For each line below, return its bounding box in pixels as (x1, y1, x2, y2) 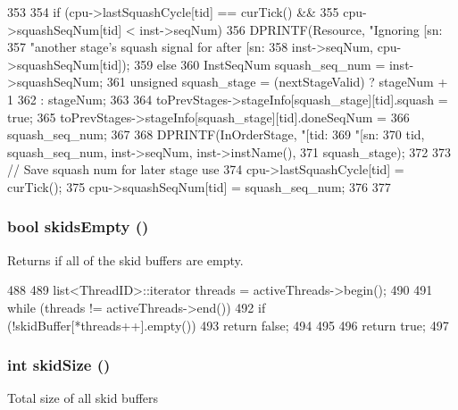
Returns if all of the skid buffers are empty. (7, 250, 244, 269)
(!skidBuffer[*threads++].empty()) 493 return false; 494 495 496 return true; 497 (7, 315, 449, 334)
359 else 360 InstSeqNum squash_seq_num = (134, 54, 386, 73)
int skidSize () (7, 354, 111, 376)
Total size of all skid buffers (7, 389, 159, 407)
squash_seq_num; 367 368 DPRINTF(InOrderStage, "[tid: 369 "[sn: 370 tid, (7, 125, 425, 144)
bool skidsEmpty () (7, 215, 149, 238)
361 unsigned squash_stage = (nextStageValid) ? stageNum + (106, 72, 448, 91)
